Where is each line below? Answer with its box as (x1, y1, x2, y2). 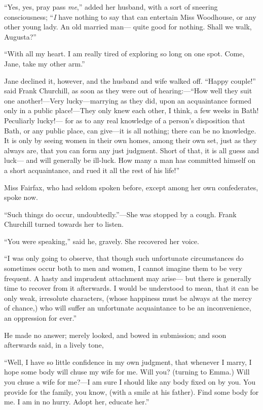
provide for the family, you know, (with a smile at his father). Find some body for (4, 386, 259, 397)
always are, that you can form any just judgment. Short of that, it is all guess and (4, 145, 259, 155)
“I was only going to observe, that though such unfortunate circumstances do (4, 253, 244, 263)
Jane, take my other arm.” (4, 58, 85, 69)
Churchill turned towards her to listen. (4, 219, 124, 229)
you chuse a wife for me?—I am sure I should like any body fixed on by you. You (4, 377, 256, 387)
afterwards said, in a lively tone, (4, 339, 104, 350)
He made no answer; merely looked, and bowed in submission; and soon (4, 329, 227, 340)
